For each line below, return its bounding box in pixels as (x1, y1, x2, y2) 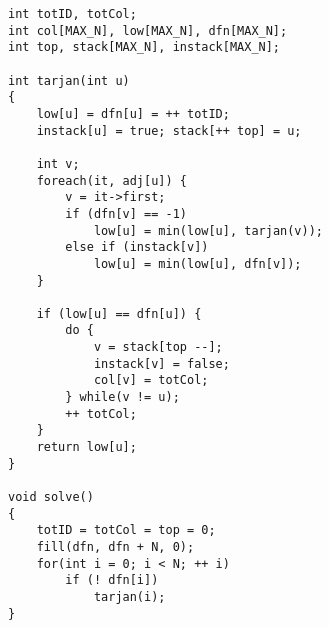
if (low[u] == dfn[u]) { (36, 306, 202, 321)
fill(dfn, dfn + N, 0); (36, 540, 195, 554)
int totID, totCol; (8, 7, 137, 21)
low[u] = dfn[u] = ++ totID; (36, 106, 230, 121)
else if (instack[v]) (65, 240, 209, 255)
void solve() (8, 490, 94, 505)
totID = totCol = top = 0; (36, 523, 216, 538)
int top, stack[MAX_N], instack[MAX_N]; (8, 40, 281, 55)
